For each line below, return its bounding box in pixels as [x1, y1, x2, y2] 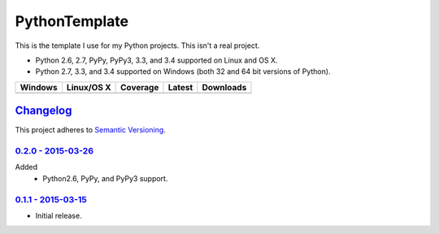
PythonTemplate [15, 12, 129, 30]
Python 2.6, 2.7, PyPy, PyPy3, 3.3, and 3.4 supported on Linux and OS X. [35, 55, 278, 65]
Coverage [120, 81, 159, 93]
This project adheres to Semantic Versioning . [15, 125, 166, 135]
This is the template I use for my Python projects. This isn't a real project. [15, 41, 260, 50]
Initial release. [35, 210, 82, 220]
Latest [167, 81, 193, 93]
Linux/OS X [66, 81, 111, 93]
